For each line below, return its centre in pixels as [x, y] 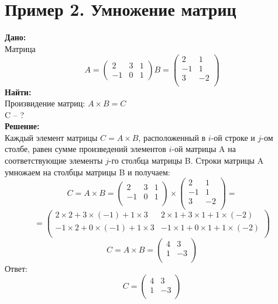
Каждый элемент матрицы [51, 137]
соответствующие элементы [54, 160]
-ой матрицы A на [204, 149]
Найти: [18, 91]
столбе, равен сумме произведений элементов [85, 149]
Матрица [20, 48]
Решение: [22, 126]
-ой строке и [233, 137]
